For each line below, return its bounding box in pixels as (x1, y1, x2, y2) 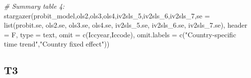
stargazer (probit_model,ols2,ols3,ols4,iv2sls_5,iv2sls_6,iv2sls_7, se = (4, 10, 210, 20)
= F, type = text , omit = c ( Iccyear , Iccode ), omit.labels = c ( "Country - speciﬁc (4, 29, 236, 39)
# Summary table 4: (4, 1, 65, 11)
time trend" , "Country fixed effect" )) (4, 39, 110, 49)
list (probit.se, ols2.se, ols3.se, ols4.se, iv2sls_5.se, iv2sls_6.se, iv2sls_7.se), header (4, 20, 248, 30)
